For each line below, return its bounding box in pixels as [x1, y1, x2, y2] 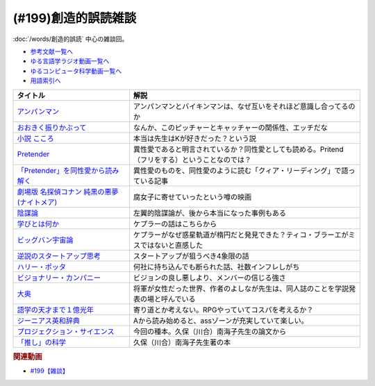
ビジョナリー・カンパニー [17, 273, 101, 283]
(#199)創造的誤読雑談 [12, 10, 137, 26]
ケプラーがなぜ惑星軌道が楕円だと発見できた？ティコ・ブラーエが [133, 230, 349, 240]
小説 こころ [17, 133, 55, 143]
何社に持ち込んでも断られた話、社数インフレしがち [133, 262, 300, 271]
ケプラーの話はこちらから [133, 219, 217, 228]
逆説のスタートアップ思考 [17, 251, 101, 260]
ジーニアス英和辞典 [17, 316, 80, 326]
